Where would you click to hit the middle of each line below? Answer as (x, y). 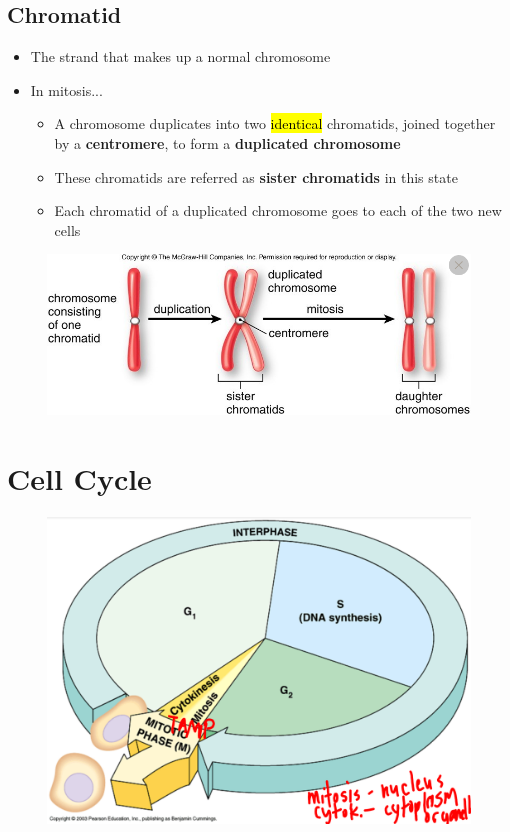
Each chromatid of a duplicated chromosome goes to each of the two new (278, 210)
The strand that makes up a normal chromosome (180, 56)
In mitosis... (66, 89)
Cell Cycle (79, 478)
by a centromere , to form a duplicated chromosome (227, 142)
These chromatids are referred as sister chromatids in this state (256, 176)
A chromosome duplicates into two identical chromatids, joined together (275, 123)
